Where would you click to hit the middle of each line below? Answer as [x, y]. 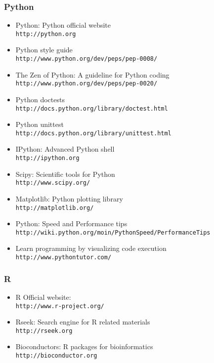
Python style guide [44, 50]
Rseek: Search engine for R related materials [83, 322]
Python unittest [40, 124]
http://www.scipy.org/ [53, 183]
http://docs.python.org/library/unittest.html [93, 133]
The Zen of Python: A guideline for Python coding [92, 74]
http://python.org [46, 34]
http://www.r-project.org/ [60, 306]
